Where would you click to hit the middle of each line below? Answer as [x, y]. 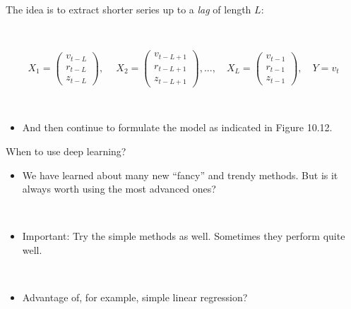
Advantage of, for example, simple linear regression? [135, 297]
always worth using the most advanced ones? [119, 189]
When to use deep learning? [66, 151]
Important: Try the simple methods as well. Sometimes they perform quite [184, 236]
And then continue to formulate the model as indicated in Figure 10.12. [177, 127]
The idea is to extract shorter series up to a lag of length [129, 9]
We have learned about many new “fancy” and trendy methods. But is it [180, 175]
